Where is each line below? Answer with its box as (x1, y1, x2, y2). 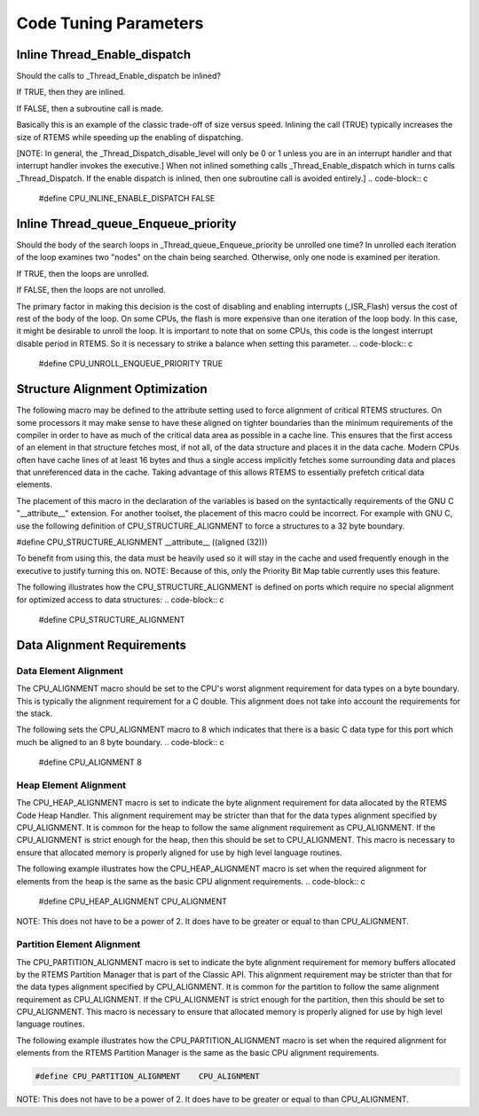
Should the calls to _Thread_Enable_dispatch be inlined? (16, 71, 222, 82)
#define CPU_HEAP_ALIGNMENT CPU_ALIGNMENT (38, 896, 228, 907)
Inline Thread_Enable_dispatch (16, 47, 191, 62)
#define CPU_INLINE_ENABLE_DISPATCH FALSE (38, 193, 216, 204)
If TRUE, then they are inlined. (16, 87, 126, 98)
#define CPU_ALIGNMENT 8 (38, 757, 142, 767)
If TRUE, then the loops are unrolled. (16, 268, 150, 279)
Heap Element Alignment (16, 779, 127, 791)
